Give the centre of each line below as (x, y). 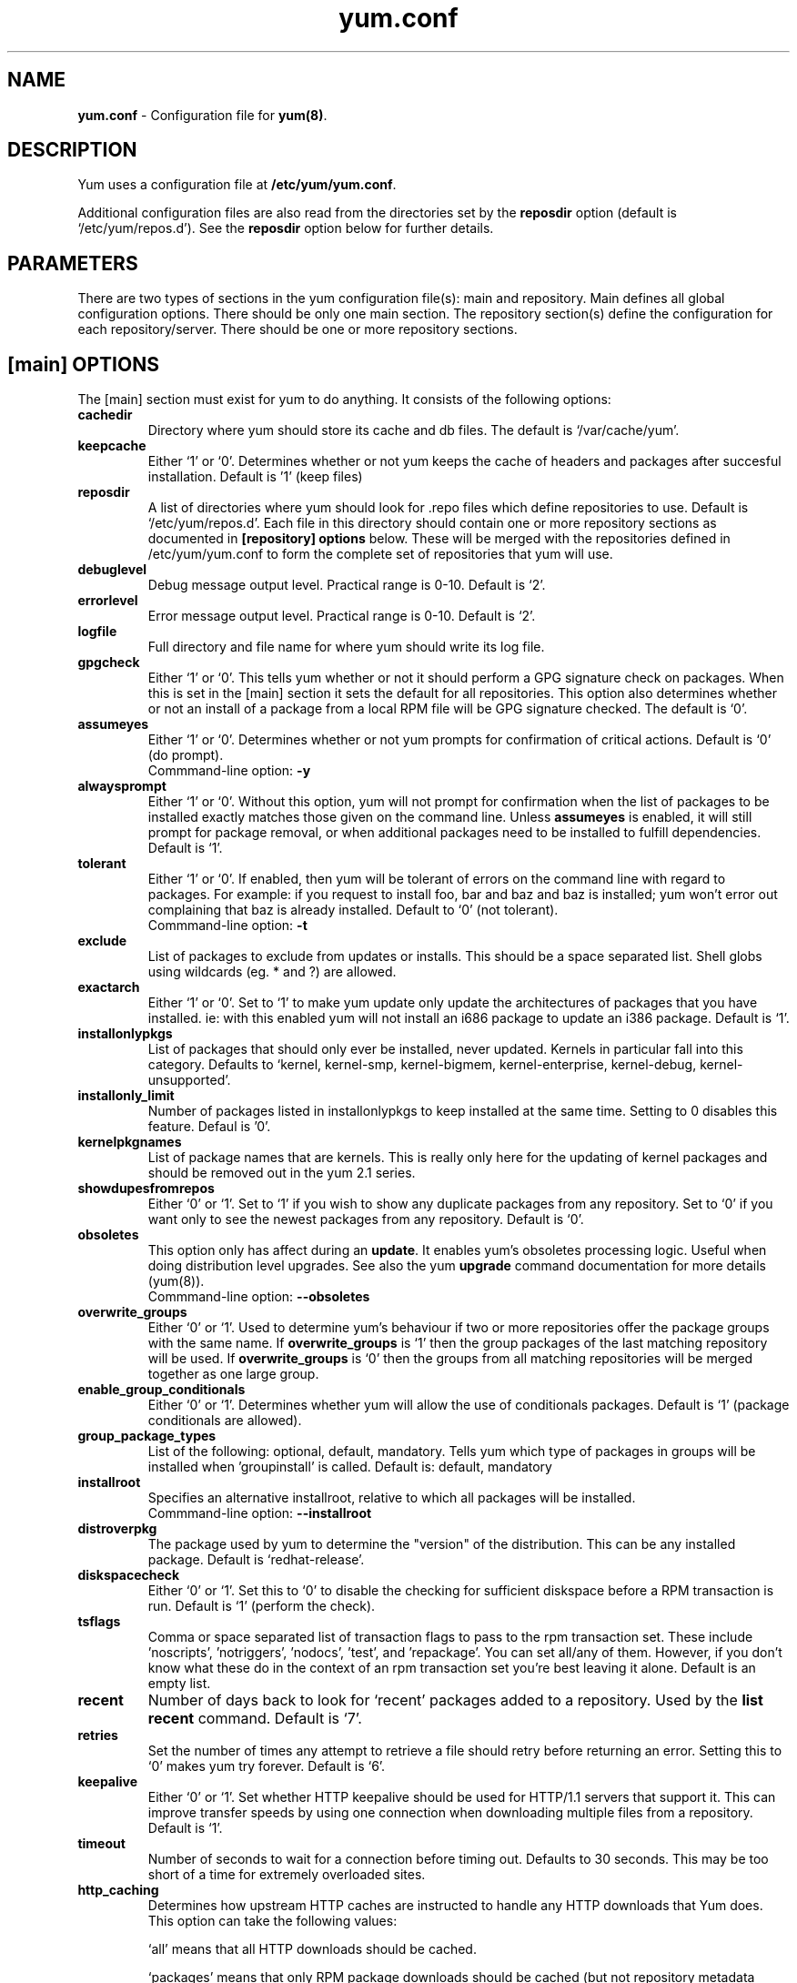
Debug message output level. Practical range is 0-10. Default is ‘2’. (347, 585)
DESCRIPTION (72, 150)
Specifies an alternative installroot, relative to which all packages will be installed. (392, 1498)
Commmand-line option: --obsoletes (259, 1297)
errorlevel (108, 601)
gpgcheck (109, 663)
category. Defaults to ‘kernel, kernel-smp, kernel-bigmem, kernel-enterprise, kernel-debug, (422, 1065)
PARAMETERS (73, 263)
